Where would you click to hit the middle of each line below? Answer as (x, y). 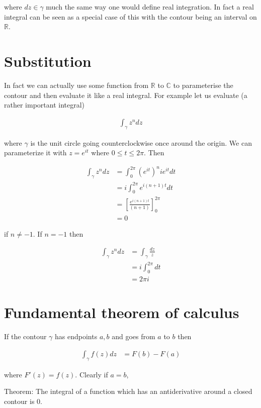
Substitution (48, 61)
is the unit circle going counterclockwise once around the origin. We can (141, 142)
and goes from (134, 336)
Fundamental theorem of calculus (122, 312)
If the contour (25, 336)
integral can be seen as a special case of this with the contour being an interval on (130, 16)
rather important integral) (45, 105)
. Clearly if (92, 374)
